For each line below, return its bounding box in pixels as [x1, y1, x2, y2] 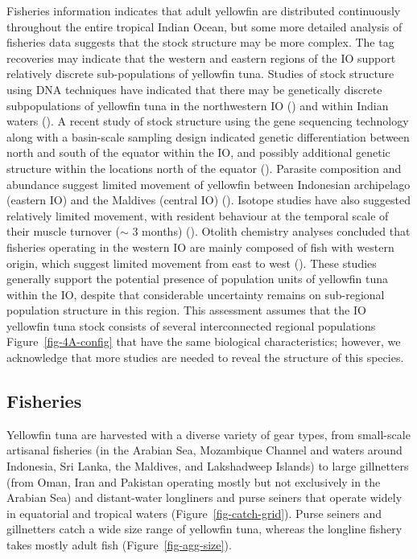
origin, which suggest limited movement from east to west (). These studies [6, 254, 377, 271]
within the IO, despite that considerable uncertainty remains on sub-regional [6, 286, 385, 302]
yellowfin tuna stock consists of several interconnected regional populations [6, 317, 376, 334]
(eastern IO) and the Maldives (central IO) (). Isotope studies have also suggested [6, 191, 411, 208]
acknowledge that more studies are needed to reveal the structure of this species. [6, 349, 404, 366]
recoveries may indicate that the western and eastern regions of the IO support [6, 49, 396, 66]
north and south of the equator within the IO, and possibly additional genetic [6, 144, 390, 161]
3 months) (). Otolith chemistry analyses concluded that [132, 223, 411, 240]
